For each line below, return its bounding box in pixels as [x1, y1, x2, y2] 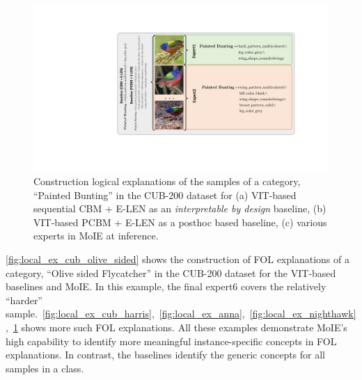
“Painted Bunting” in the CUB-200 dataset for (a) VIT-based [33, 187, 297, 202]
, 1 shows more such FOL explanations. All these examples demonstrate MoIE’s [6, 320, 347, 335]
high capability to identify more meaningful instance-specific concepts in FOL [6, 333, 337, 348]
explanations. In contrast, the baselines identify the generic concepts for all [6, 347, 326, 362]
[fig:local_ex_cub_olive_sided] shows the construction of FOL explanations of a [6, 252, 349, 267]
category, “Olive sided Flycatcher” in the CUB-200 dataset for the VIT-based [6, 265, 336, 280]
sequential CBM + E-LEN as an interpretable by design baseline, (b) [33, 201, 326, 216]
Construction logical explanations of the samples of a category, [33, 174, 301, 189]
